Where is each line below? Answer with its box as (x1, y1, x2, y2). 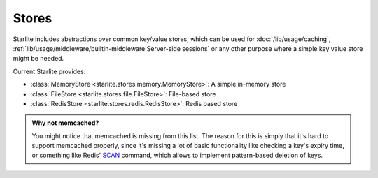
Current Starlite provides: (13, 67, 86, 75)
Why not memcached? (31, 119, 99, 127)
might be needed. (13, 54, 64, 63)
